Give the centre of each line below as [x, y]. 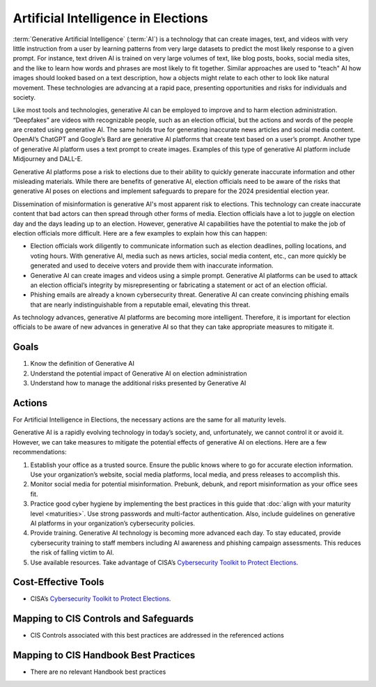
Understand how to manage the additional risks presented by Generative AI [138, 383]
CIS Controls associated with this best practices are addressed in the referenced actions [157, 635]
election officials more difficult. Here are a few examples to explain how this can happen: [140, 233]
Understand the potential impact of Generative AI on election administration [139, 373]
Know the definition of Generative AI [83, 364]
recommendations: [40, 452]
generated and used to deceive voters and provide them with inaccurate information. [152, 265]
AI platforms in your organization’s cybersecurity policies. [112, 523]
